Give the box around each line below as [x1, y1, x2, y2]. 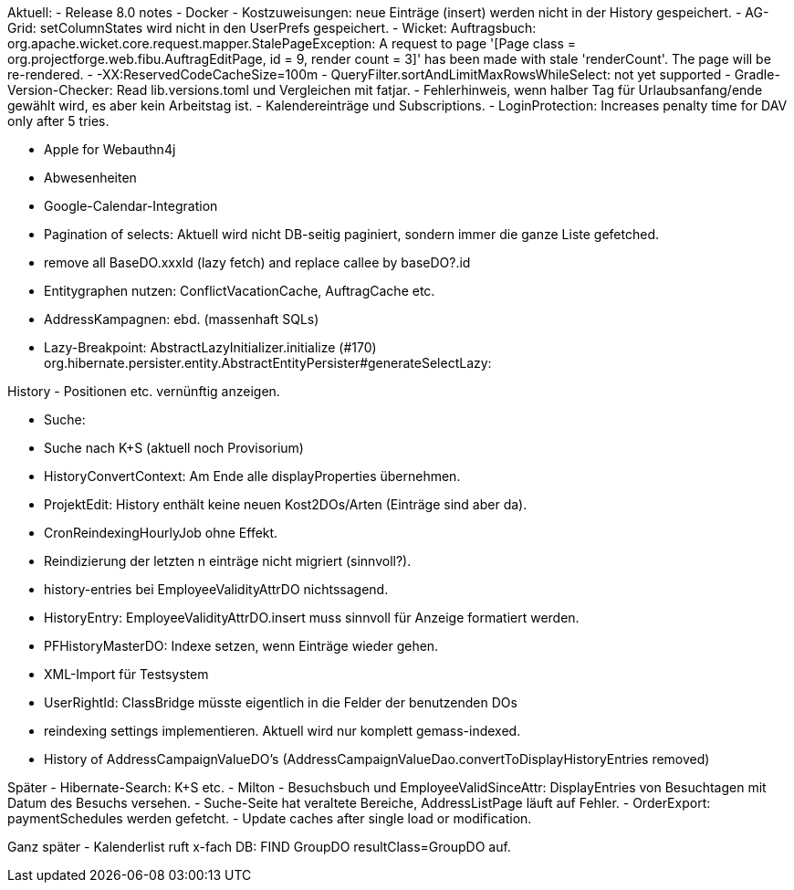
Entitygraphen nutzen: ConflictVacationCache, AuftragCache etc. [44, 283, 435, 298]
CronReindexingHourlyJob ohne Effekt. [44, 525, 278, 540]
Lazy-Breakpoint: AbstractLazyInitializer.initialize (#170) [44, 340, 377, 355]
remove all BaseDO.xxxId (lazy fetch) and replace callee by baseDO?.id [44, 255, 471, 270]
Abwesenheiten [44, 170, 137, 185]
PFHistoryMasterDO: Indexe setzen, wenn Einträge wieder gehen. [44, 638, 439, 654]
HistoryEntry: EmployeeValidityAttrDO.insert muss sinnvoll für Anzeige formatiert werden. [44, 610, 580, 625]
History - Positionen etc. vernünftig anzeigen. [7, 383, 280, 399]
